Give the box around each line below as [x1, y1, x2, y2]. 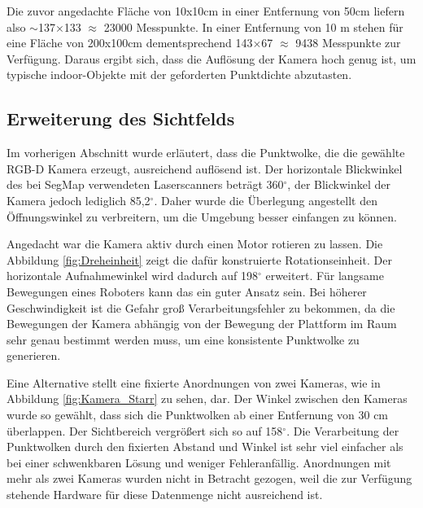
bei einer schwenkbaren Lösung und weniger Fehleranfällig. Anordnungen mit [7, 453, 391, 471]
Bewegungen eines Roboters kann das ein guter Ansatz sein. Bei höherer [7, 282, 367, 300]
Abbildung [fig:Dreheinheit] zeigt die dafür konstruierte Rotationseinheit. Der [7, 251, 392, 268]
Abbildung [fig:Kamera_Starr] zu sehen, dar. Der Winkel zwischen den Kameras [7, 390, 408, 407]
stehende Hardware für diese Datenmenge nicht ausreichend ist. [7, 486, 323, 503]
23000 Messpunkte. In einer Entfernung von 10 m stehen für [103, 18, 403, 35]
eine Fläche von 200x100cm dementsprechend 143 [7, 34, 253, 51]
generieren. [7, 347, 61, 364]
